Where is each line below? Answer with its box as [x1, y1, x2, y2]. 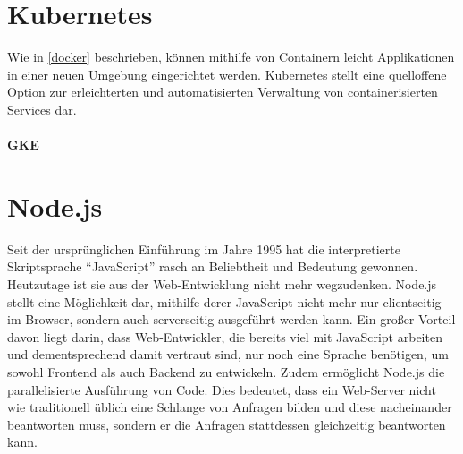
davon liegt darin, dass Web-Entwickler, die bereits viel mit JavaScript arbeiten [7, 327, 442, 346]
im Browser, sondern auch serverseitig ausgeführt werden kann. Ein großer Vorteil [7, 310, 456, 329]
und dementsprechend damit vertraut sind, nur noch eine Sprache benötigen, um [7, 345, 449, 364]
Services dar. [7, 99, 77, 118]
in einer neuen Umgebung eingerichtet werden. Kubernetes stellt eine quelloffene [7, 64, 447, 83]
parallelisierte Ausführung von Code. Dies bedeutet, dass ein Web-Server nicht [7, 380, 436, 398]
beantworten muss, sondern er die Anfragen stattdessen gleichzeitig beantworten [7, 415, 446, 433]
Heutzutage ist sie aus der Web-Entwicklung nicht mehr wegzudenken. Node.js [7, 275, 437, 293]
